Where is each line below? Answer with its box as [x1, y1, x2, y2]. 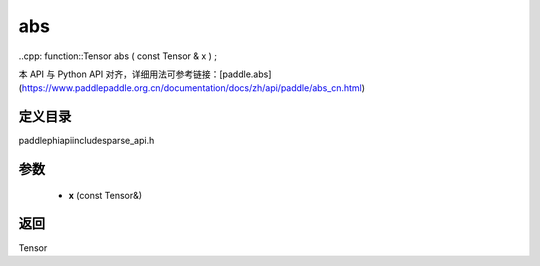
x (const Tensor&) [68, 189, 143, 201]
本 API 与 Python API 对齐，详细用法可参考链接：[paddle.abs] [18, 68, 272, 80]
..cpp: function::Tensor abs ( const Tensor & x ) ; [18, 50, 218, 62]
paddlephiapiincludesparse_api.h [18, 135, 155, 147]
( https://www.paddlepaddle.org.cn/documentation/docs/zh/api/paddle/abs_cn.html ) [18, 82, 365, 94]
